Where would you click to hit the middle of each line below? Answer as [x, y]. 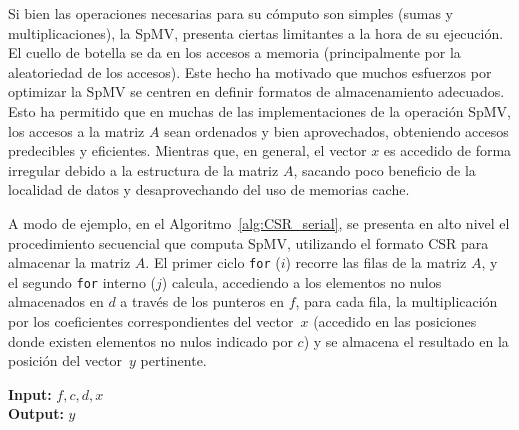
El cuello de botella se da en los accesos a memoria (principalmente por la [234, 52]
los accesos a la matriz [76, 130]
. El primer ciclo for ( [213, 262]
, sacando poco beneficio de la [384, 169]
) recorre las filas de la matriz [376, 262]
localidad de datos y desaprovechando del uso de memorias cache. [209, 189]
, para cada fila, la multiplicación [396, 301]
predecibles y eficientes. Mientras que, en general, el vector [187, 150]
